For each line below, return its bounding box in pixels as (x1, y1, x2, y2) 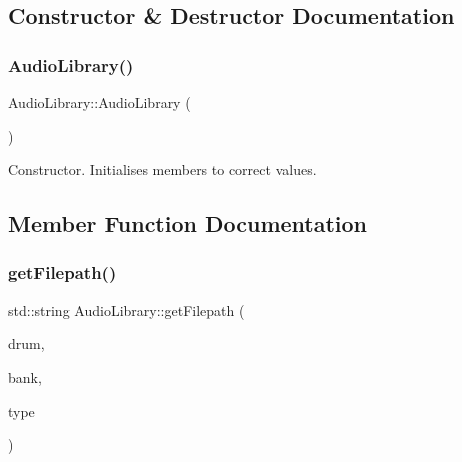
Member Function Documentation (8, 208, 368, 239)
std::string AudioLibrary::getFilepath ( (8, 299, 245, 320)
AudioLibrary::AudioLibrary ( (8, 92, 191, 112)
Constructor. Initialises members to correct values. (8, 159, 317, 180)
